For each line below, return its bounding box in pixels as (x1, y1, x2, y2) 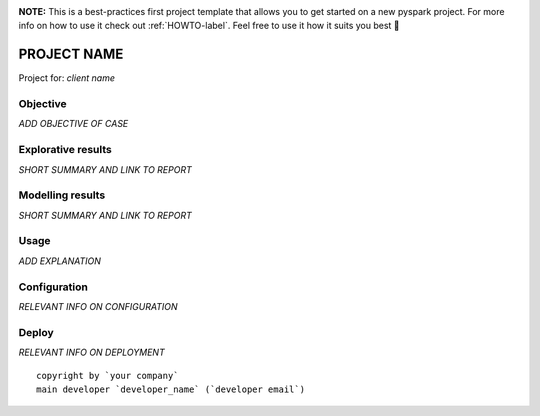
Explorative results (18, 143, 112, 157)
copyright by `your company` (36, 370, 179, 381)
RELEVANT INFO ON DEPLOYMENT (18, 346, 165, 359)
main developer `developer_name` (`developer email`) (36, 383, 305, 395)
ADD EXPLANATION (18, 255, 102, 267)
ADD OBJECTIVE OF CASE (18, 118, 129, 130)
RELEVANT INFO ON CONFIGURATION (18, 301, 178, 312)
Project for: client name (18, 72, 115, 84)
